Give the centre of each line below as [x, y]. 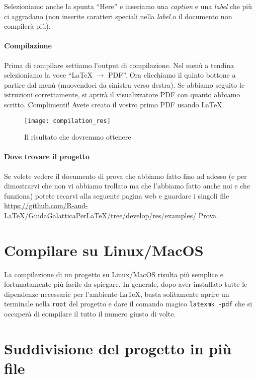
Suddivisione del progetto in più [118, 348]
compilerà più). [27, 26]
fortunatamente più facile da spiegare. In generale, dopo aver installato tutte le [126, 284]
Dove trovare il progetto [47, 156]
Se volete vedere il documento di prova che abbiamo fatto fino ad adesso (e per [125, 176]
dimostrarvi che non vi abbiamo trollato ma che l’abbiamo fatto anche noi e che [127, 186]
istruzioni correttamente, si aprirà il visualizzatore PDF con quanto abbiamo [122, 94]
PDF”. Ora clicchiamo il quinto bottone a [172, 75]
